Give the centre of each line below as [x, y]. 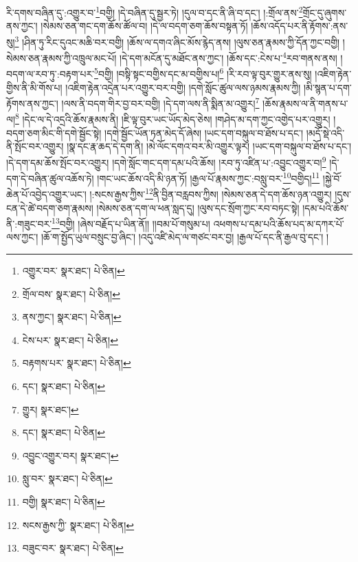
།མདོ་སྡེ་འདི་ [325, 132]
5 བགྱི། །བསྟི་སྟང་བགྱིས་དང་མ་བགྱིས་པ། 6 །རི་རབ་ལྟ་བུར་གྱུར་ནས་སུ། [203, 73]
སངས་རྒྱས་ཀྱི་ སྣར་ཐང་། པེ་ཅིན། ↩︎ [78, 525]
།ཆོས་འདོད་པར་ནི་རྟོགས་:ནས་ [300, 26]
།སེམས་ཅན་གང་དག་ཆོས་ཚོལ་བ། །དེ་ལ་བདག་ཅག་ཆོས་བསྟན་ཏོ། [144, 26]
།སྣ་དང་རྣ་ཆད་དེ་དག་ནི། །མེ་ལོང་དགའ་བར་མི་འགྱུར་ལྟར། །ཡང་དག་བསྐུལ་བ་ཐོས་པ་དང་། [209, 146]
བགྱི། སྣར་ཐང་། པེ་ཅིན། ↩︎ [64, 501]
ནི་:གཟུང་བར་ [29, 223]
